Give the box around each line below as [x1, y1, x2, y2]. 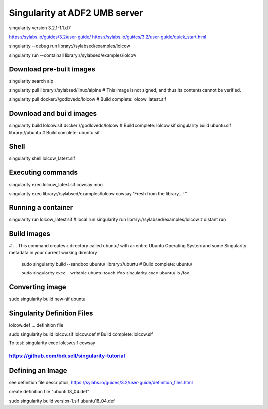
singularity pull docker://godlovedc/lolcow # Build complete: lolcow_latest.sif [9, 96, 166, 102]
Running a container [9, 204, 73, 212]
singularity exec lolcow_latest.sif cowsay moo [9, 181, 103, 187]
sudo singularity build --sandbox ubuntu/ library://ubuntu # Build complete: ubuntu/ [21, 261, 193, 267]
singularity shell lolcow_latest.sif [9, 155, 75, 161]
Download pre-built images [9, 65, 95, 73]
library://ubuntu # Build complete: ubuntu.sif [9, 129, 100, 135]
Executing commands [9, 168, 78, 177]
